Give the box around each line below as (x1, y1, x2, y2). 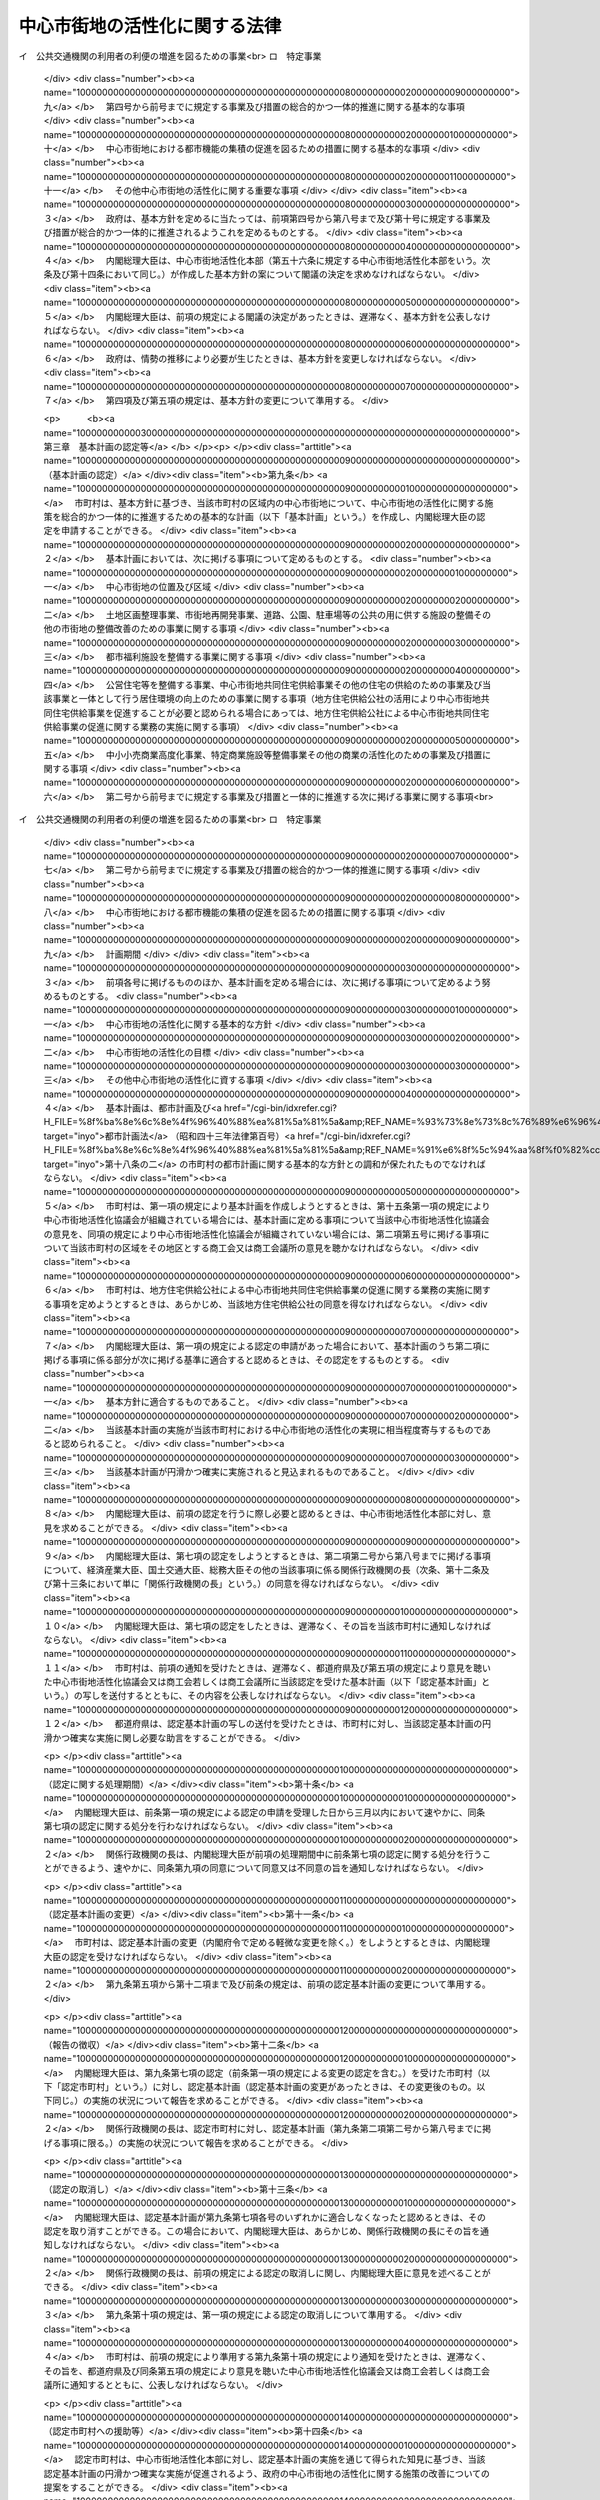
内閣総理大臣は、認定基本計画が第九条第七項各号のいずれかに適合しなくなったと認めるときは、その (74, 2211, 487, 2223)
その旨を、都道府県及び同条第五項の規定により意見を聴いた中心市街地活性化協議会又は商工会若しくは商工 (43, 2365, 482, 2377)
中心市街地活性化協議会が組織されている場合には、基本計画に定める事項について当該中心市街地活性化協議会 (43, 1214, 490, 1226)
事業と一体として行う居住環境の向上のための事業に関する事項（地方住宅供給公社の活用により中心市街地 (51, 693, 482, 705)
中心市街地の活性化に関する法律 (18, 15, 282, 37)
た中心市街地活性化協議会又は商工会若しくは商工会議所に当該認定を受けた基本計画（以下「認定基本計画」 (43, 1676, 482, 1688)
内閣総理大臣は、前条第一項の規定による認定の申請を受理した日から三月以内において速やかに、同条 (74, 1806, 486, 1818)
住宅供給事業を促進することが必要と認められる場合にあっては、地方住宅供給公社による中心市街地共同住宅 (51, 706, 490, 719)
